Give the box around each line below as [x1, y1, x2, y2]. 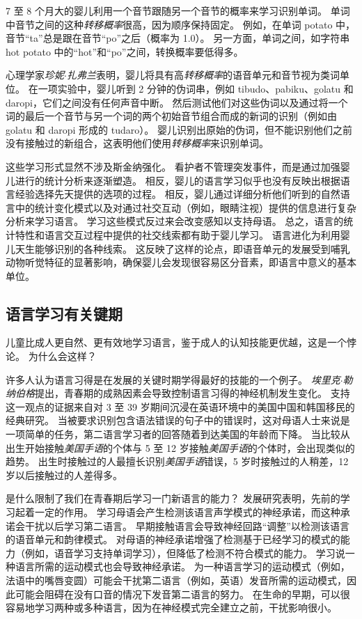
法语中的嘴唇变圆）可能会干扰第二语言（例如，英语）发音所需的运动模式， [6, 572, 347, 587]
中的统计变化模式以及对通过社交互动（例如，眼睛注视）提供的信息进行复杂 [15, 200, 356, 214]
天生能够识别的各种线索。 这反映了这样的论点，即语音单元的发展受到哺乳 [15, 241, 350, 256]
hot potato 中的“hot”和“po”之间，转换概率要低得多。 [6, 44, 244, 58]
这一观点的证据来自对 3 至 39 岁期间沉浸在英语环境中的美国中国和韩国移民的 [6, 399, 355, 414]
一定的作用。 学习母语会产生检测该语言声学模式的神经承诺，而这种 [34, 505, 340, 519]
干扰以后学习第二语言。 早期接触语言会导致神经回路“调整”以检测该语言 [24, 518, 349, 533]
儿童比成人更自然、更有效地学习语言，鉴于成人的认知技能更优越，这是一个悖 [6, 335, 356, 350]
